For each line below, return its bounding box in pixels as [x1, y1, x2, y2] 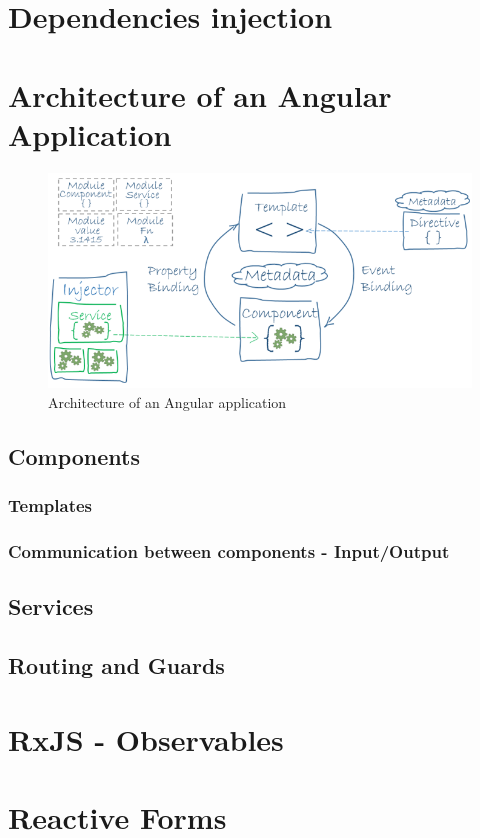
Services [8, 591, 94, 622]
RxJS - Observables [8, 718, 284, 759]
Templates [8, 493, 92, 518]
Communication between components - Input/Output [8, 539, 450, 564]
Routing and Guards [8, 650, 225, 681]
